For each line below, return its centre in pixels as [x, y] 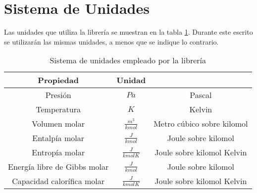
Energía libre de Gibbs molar [58, 167]
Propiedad [58, 80]
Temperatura [58, 109]
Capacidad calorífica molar [58, 181]
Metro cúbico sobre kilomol [201, 124]
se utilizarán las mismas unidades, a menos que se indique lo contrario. [111, 41]
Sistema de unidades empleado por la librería [128, 60]
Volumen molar [58, 124]
